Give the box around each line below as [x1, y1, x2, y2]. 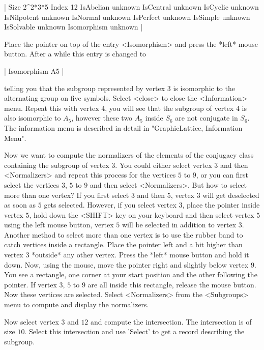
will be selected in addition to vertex [122, 219, 237, 230]
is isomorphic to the [173, 82, 235, 93]
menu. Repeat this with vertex [4, 102, 99, 113]
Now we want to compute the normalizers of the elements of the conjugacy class [4, 150, 254, 160]
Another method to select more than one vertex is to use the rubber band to [4, 229, 243, 240]
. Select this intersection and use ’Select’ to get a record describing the [24, 326, 245, 337]
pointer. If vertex [4, 279, 57, 289]
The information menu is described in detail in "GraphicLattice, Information [4, 122, 243, 133]
